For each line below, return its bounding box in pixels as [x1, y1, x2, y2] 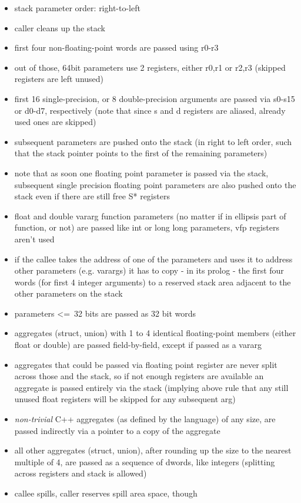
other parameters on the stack [14, 287, 123, 300]
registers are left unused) [14, 73, 104, 85]
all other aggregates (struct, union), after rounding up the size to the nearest [14, 444, 292, 456]
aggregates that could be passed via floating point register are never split [14, 358, 277, 370]
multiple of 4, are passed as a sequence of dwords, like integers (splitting [14, 455, 275, 468]
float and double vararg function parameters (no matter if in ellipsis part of [14, 209, 286, 222]
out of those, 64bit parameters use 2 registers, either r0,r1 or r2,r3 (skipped [14, 61, 286, 73]
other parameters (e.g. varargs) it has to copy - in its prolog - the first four [14, 264, 284, 277]
